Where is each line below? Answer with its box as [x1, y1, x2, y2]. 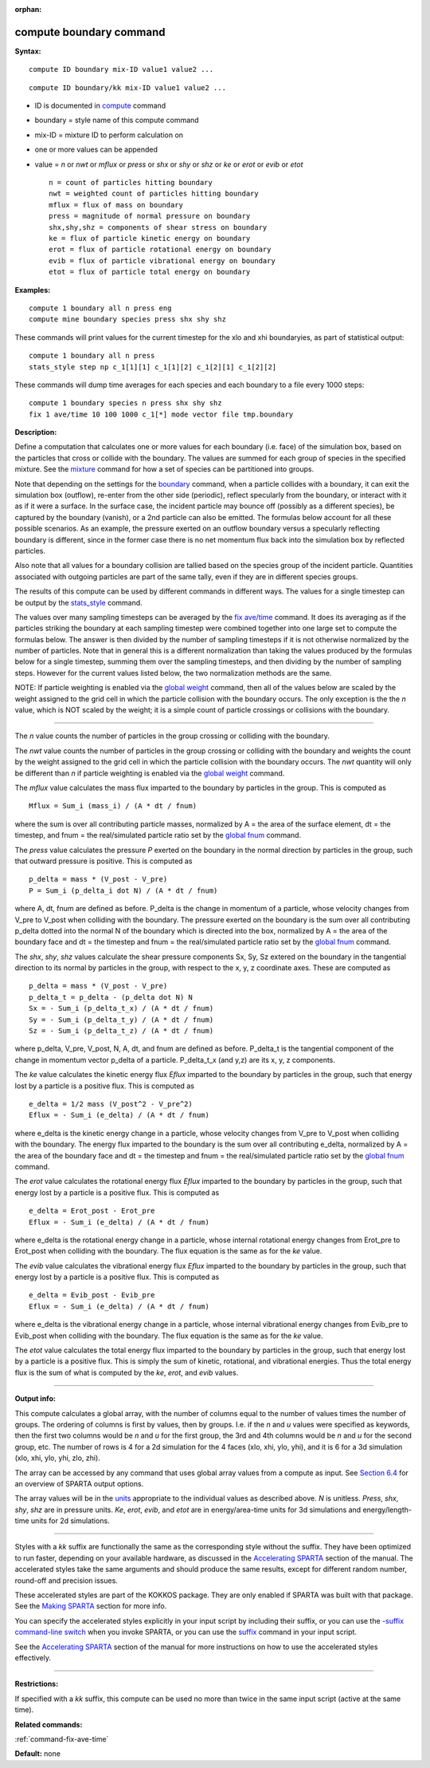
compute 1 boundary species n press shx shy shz [29, 399, 222, 408]
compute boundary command [14, 25, 166, 39]
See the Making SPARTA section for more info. [14, 1601, 167, 1611]
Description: [14, 428, 57, 437]
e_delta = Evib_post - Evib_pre [29, 1291, 155, 1300]
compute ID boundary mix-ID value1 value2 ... [29, 65, 214, 74]
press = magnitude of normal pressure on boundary [49, 211, 251, 221]
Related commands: [14, 1719, 83, 1729]
